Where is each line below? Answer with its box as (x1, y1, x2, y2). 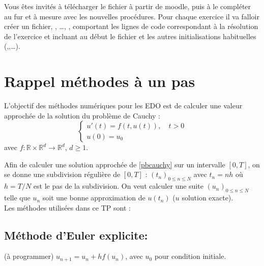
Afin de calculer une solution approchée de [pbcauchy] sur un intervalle (4, 159, 225, 169)
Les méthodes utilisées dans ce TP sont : (4, 202, 131, 213)
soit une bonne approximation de (42, 192, 145, 203)
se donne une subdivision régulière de (4, 169, 121, 180)
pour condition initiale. (154, 251, 226, 261)
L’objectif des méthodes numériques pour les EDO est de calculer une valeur (4, 100, 243, 111)
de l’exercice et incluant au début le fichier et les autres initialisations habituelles (4, 31, 256, 41)
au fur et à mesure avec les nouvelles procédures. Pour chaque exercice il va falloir (4, 11, 259, 21)
